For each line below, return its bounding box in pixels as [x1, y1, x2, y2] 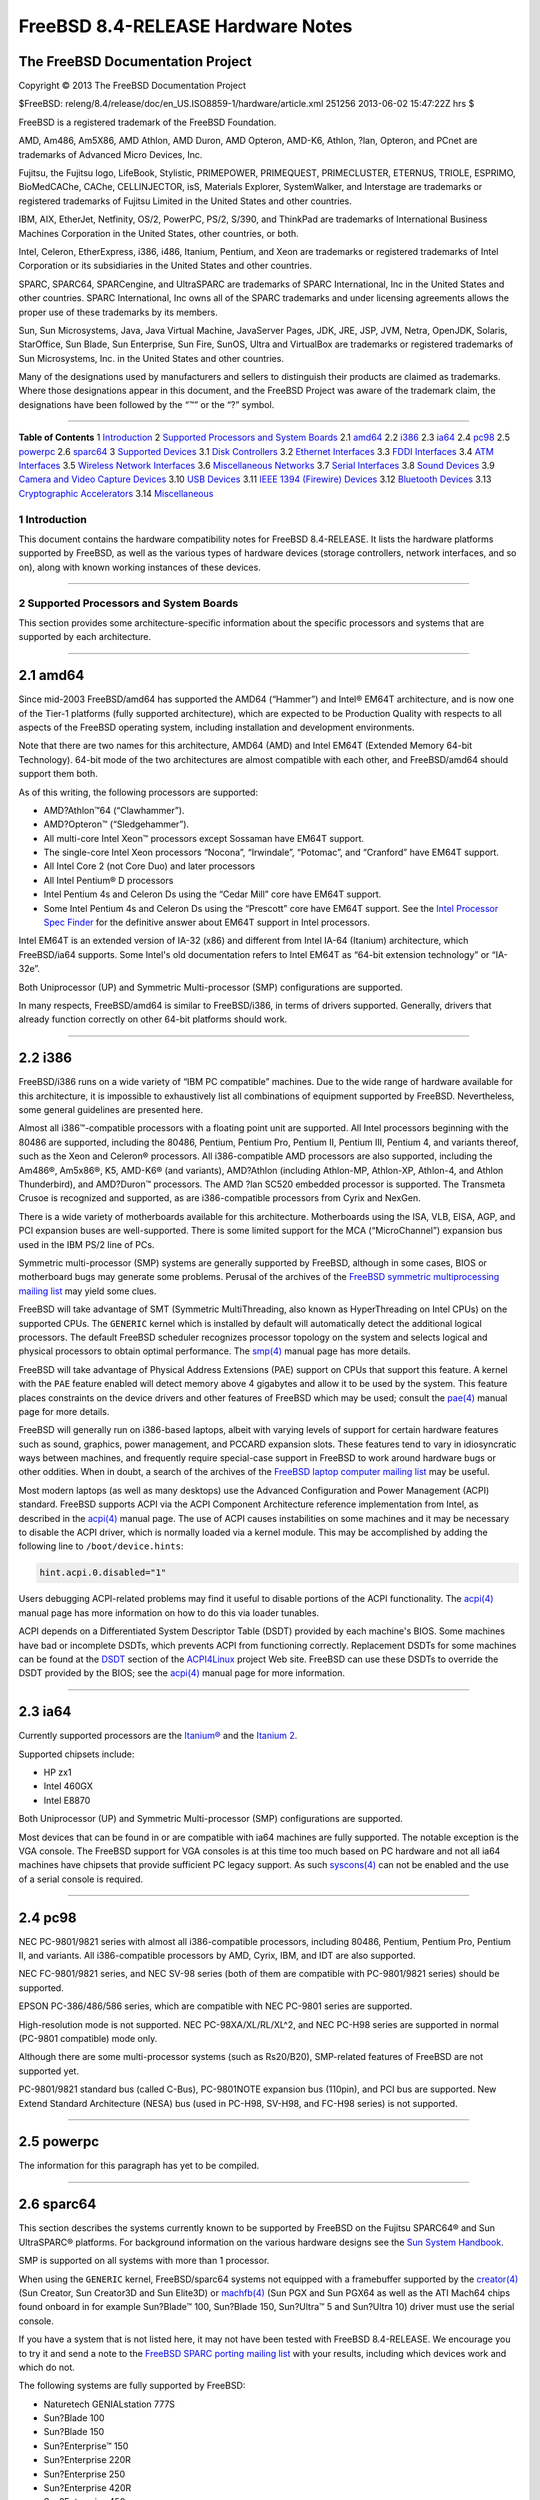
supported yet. [18, 2065, 80, 2077]
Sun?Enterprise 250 [43, 2468, 126, 2480]
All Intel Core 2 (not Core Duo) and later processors [43, 860, 255, 872]
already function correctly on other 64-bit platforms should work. [18, 1013, 288, 1025]
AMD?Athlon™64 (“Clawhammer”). [43, 804, 185, 816]
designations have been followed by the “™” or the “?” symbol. [18, 398, 275, 410]
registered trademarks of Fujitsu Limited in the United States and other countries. [18, 195, 352, 207]
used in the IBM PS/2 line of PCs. [18, 1238, 155, 1250]
